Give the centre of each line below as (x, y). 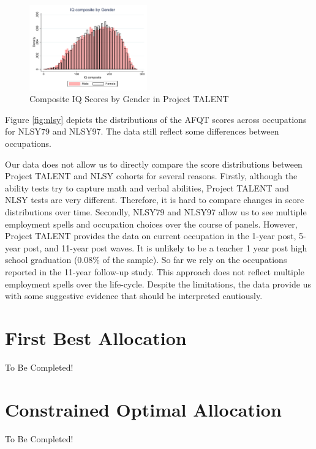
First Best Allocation (96, 337)
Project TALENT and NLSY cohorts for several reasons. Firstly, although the (151, 176)
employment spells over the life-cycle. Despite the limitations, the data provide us (158, 284)
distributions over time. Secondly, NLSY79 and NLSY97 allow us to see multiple (156, 211)
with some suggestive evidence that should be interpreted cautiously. (134, 296)
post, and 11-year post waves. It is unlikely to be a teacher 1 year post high (165, 247)
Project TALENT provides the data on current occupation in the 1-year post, (151, 236)
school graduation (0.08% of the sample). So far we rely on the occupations (146, 260)
